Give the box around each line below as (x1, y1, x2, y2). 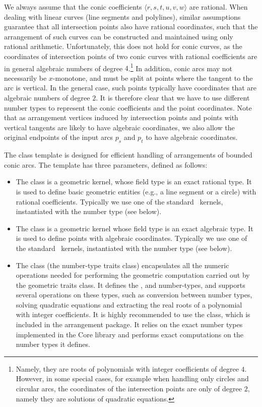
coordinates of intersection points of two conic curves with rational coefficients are (4, 50, 257, 61)
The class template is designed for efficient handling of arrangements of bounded (4, 149, 252, 160)
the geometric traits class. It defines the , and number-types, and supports (16, 279, 245, 290)
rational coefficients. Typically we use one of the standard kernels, (16, 196, 223, 207)
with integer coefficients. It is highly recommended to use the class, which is (16, 309, 250, 320)
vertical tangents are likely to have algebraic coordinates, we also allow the (4, 122, 235, 132)
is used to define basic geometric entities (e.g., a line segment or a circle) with (16, 186, 256, 196)
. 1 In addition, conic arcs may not (128, 61, 233, 73)
